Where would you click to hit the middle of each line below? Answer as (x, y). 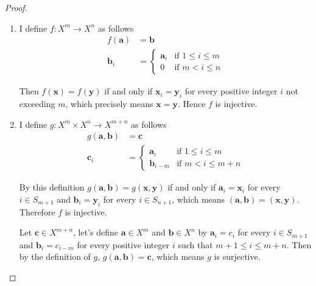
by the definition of (55, 256)
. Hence (191, 104)
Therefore (37, 211)
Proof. (16, 7)
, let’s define (96, 232)
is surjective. (237, 256)
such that (195, 244)
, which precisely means (109, 104)
